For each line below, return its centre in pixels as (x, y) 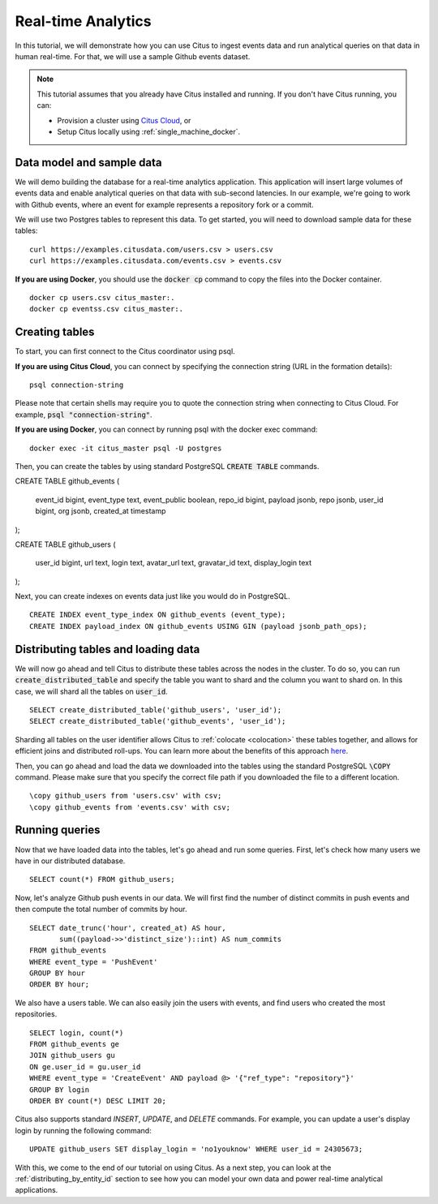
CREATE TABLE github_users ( (66, 544)
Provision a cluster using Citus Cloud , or (124, 120)
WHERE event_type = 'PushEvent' (94, 962)
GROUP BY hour (57, 973)
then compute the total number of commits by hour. (101, 909)
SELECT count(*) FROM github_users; (102, 879)
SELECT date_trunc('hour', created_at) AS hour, (128, 928)
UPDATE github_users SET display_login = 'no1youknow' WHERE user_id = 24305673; (196, 1149)
